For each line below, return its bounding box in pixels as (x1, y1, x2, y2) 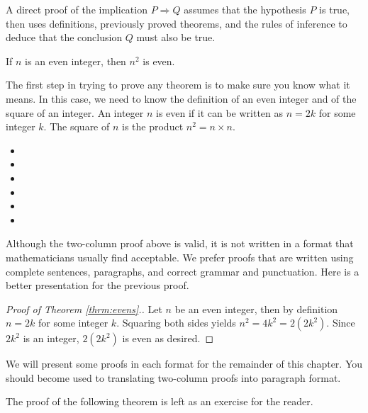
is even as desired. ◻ (122, 331, 214, 346)
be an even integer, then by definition (174, 301, 338, 316)
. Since (326, 315, 355, 330)
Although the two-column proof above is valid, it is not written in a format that (6, 236, 354, 251)
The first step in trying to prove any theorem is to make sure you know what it (6, 77, 350, 92)
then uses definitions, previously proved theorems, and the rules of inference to (6, 16, 347, 30)
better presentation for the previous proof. (6, 278, 189, 293)
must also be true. (136, 30, 216, 45)
